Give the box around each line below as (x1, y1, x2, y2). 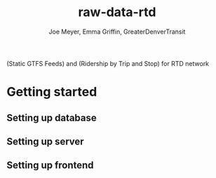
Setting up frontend (6, 159, 94, 172)
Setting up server (6, 135, 85, 147)
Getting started (6, 84, 97, 100)
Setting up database (6, 111, 97, 123)
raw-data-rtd (78, 4, 156, 20)
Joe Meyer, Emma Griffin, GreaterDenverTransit (48, 27, 186, 36)
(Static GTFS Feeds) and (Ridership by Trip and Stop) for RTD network (6, 59, 210, 67)
